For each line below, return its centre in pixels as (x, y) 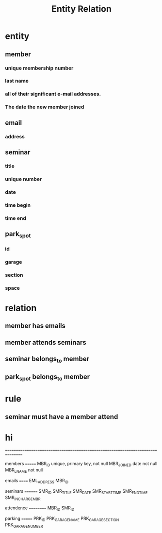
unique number (24, 179)
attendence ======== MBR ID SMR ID (40, 508)
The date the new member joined (45, 107)
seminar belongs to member (47, 360)
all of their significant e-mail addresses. (53, 94)
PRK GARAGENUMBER (24, 525)
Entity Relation (81, 9)
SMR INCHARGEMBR (23, 498)
